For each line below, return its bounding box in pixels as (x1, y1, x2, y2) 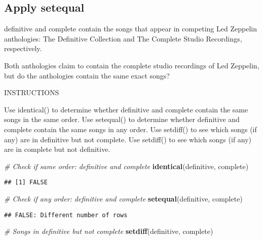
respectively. (4, 43, 42, 54)
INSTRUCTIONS (4, 87, 59, 98)
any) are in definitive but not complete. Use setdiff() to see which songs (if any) (4, 134, 252, 144)
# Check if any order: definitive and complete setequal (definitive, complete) (4, 193, 243, 204)
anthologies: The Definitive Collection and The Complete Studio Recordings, (4, 33, 242, 44)
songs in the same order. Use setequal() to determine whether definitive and (4, 114, 240, 125)
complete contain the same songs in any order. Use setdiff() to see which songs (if (4, 124, 257, 134)
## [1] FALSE (4, 179, 48, 186)
